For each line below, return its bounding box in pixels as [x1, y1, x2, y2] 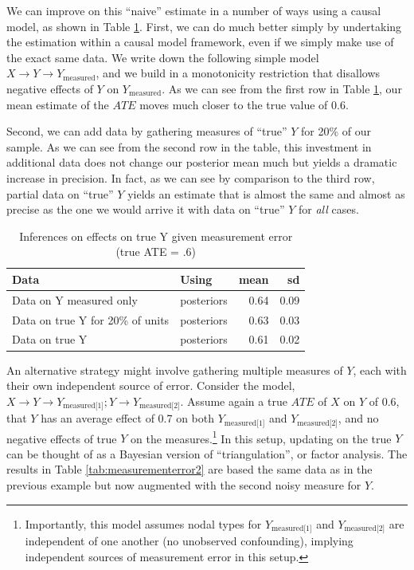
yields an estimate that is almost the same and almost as [127, 185, 405, 202]
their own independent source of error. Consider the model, [6, 377, 295, 394]
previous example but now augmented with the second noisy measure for [6, 477, 361, 493]
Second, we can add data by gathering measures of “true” [6, 123, 287, 140]
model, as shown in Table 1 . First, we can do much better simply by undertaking [6, 18, 402, 34]
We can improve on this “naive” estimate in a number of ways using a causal [6, 2, 381, 18]
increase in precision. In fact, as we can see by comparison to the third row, [6, 169, 375, 186]
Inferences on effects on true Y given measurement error [19, 227, 293, 244]
